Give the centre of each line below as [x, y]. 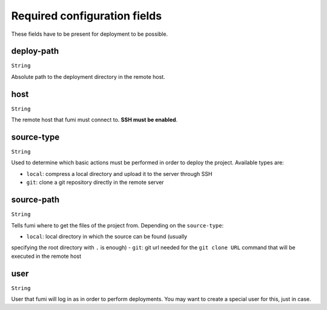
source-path [35, 200]
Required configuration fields [87, 16]
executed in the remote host [46, 256]
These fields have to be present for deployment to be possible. [90, 34]
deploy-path [35, 51]
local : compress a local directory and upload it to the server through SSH [119, 174]
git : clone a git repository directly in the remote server [95, 183]
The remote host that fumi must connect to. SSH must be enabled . [94, 120]
